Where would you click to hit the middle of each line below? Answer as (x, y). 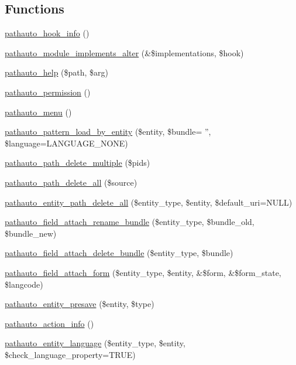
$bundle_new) (31, 233)
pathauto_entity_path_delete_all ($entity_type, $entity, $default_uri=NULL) (149, 202)
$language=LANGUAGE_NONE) (66, 143)
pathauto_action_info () (49, 323)
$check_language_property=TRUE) (70, 354)
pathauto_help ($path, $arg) (57, 72)
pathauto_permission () (48, 92)
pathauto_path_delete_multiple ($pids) (78, 163)
